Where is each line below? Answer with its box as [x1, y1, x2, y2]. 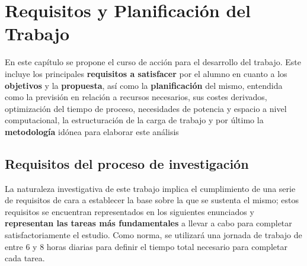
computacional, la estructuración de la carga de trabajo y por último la [5, 114, 264, 126]
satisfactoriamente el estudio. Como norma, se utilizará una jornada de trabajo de [5, 229, 302, 241]
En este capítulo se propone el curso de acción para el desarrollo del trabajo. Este [5, 56, 301, 68]
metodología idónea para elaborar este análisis [5, 125, 179, 137]
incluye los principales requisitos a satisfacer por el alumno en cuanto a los [5, 67, 287, 79]
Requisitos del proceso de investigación [5, 154, 249, 172]
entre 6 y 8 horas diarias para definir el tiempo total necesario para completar [5, 240, 287, 252]
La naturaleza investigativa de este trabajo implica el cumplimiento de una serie [5, 182, 296, 194]
